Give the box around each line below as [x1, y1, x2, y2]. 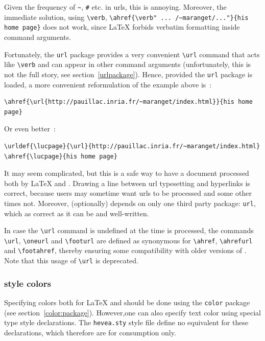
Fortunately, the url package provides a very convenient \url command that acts [4, 49, 260, 59]
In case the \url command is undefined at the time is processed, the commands [4, 225, 254, 236]
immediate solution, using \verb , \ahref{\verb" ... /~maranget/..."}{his [4, 11, 249, 22]
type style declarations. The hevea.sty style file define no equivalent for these [4, 317, 249, 328]
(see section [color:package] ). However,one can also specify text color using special [4, 307, 261, 317]
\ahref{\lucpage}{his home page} [4, 152, 117, 160]
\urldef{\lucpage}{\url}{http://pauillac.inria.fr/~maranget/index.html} [4, 142, 260, 150]
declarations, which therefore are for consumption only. [4, 327, 176, 337]
